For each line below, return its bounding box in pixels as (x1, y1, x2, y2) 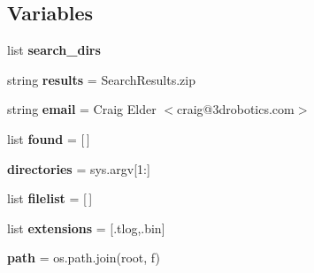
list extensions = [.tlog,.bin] (7, 218, 165, 237)
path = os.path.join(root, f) (7, 248, 160, 267)
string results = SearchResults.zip (7, 70, 195, 88)
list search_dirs (7, 41, 101, 59)
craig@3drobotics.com (176, 100, 295, 118)
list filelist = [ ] (7, 189, 93, 208)
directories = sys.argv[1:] (7, 159, 150, 178)
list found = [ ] (7, 129, 90, 148)
